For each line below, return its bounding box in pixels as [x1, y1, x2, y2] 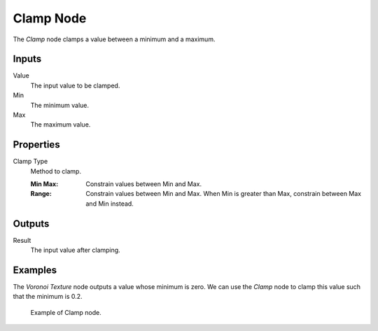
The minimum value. [30, 101, 89, 109]
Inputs [13, 53, 42, 65]
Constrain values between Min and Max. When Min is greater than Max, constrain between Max [85, 190, 362, 198]
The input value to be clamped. [30, 81, 120, 90]
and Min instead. [85, 199, 134, 208]
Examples [13, 264, 57, 276]
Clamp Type [13, 157, 48, 166]
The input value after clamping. [30, 246, 120, 255]
